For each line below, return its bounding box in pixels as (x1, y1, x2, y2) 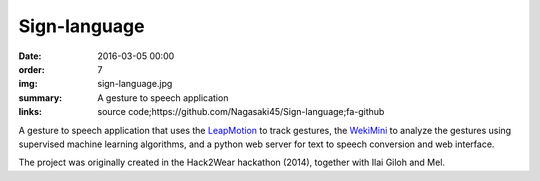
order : (18, 63, 45, 75)
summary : (18, 91, 63, 104)
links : (18, 106, 42, 118)
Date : (18, 50, 42, 62)
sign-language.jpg (97, 78, 173, 90)
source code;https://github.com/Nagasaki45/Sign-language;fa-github (97, 106, 385, 118)
